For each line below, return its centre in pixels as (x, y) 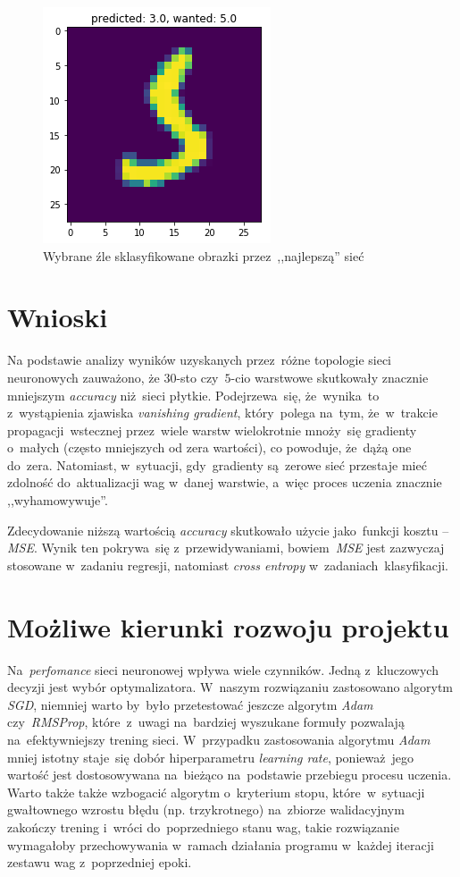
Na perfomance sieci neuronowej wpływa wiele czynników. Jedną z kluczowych (223, 669)
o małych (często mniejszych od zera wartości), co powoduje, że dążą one (209, 447)
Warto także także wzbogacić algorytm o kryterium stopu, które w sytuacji (216, 792)
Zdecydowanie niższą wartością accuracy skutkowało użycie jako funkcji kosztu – (228, 530)
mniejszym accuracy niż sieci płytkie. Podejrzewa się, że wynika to (193, 395)
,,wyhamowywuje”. (58, 500)
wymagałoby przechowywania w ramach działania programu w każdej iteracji (221, 844)
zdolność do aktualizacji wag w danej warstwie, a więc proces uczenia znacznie (225, 482)
